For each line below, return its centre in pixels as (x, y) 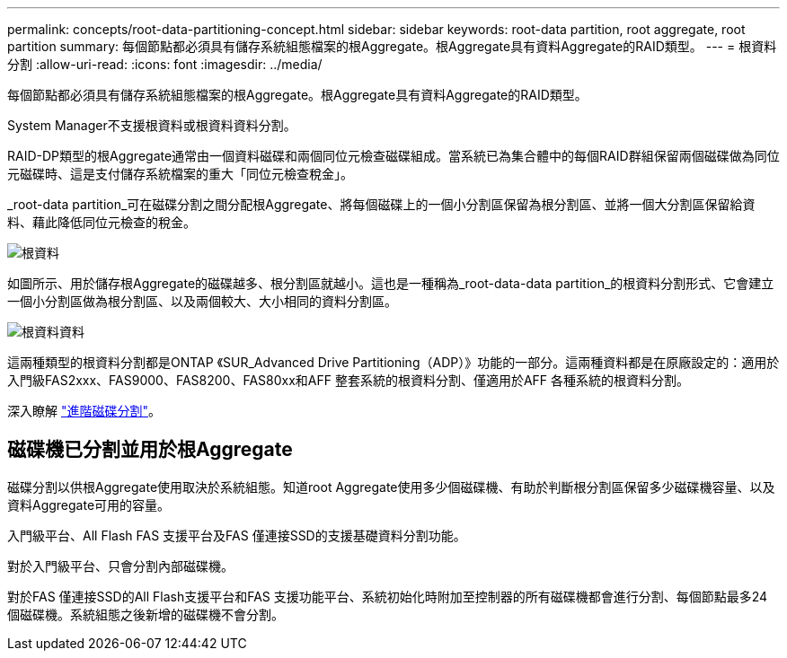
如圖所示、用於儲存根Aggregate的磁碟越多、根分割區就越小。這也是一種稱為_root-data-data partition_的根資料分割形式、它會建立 (391, 283)
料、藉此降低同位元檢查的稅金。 (102, 222)
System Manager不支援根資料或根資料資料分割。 (152, 125)
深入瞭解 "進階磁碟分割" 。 (84, 411)
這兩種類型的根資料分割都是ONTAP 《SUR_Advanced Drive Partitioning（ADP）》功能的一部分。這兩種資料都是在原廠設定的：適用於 (393, 362)
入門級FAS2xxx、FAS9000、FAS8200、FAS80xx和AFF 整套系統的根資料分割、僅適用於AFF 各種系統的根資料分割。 (349, 380)
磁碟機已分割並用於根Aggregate (150, 450)
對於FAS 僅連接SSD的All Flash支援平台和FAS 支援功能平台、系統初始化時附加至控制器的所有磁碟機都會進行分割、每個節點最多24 (388, 596)
